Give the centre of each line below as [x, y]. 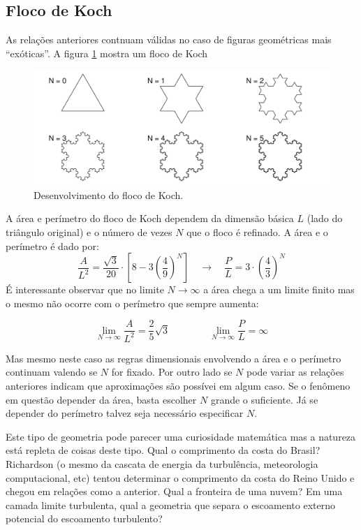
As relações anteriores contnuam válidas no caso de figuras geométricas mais [169, 39]
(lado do [325, 218]
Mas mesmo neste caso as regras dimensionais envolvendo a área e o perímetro [174, 358]
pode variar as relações [295, 372]
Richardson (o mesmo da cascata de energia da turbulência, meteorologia [162, 463]
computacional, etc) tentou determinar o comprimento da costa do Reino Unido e [180, 477]
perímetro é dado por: [52, 245]
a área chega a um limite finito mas [279, 289]
